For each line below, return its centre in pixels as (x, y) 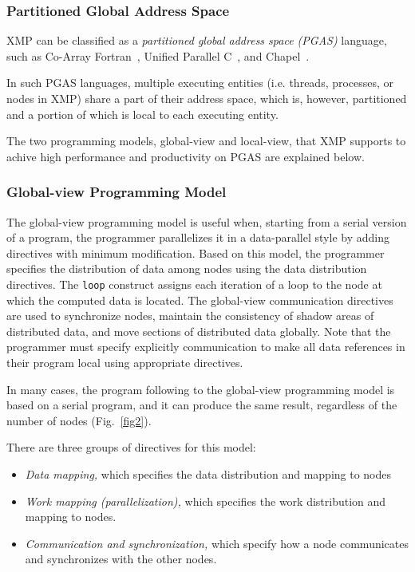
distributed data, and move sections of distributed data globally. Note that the (199, 331)
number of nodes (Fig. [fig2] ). (79, 420)
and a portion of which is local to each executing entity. (142, 114)
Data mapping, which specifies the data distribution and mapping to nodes (208, 473)
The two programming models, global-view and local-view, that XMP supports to (206, 141)
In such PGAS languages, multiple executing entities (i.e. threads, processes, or (200, 83)
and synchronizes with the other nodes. (121, 559)
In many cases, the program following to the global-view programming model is (201, 389)
